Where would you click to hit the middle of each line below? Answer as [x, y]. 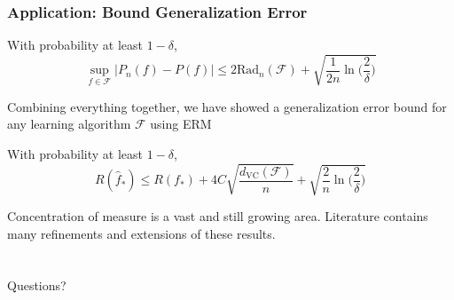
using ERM [181, 124]
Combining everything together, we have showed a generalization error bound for [227, 106]
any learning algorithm [69, 124]
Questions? [37, 285]
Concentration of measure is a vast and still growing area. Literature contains [218, 215]
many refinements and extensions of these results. [141, 233]
